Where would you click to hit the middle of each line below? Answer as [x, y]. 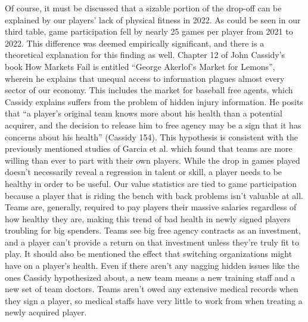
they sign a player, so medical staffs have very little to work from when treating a [154, 300]
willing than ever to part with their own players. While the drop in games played [153, 160]
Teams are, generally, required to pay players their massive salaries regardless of [151, 207]
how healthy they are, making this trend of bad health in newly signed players [148, 218]
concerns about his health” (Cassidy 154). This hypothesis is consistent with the [151, 137]
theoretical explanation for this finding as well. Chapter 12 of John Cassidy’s [145, 55]
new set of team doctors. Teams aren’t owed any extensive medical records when [152, 289]
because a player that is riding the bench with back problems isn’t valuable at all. [154, 195]
